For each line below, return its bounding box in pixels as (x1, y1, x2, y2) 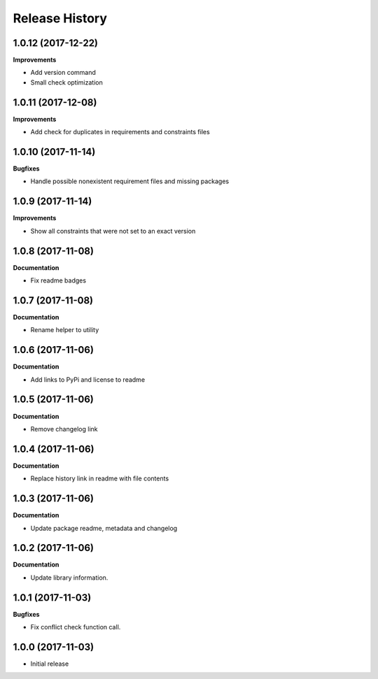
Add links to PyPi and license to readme (30, 375, 146, 384)
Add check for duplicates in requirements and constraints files (30, 128, 210, 136)
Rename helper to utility (30, 326, 99, 334)
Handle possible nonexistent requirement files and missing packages (30, 177, 230, 185)
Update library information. (30, 573, 108, 582)
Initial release (30, 659, 69, 668)
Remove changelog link (30, 424, 98, 433)
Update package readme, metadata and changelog (30, 524, 178, 532)
